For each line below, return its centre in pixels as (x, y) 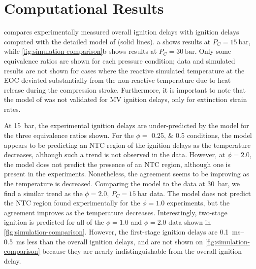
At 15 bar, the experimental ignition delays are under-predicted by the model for (127, 125)
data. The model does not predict (200, 193)
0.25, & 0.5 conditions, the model (202, 135)
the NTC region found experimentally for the (72, 203)
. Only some (213, 51)
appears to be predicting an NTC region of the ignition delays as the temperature (127, 145)
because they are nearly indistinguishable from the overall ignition (142, 251)
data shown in (190, 222)
